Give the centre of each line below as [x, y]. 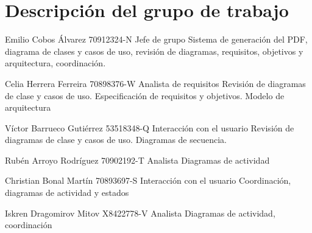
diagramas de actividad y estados [67, 193]
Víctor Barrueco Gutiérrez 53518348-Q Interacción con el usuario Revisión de [150, 127]
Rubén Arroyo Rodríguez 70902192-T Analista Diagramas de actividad [137, 160]
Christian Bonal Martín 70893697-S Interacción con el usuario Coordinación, [148, 180]
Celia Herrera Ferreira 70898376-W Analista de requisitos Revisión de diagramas [155, 83]
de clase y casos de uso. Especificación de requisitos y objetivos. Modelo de [145, 95]
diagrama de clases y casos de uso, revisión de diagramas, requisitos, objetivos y [154, 51]
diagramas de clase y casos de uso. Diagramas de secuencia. [116, 140]
